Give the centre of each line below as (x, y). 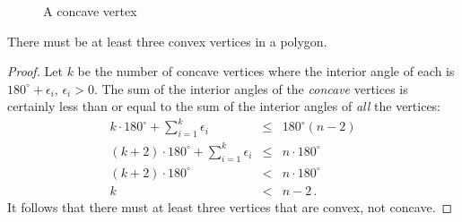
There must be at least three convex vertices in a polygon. (167, 41)
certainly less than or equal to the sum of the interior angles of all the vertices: (224, 106)
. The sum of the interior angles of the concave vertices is (251, 88)
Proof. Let (35, 71)
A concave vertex (90, 11)
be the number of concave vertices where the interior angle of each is (266, 71)
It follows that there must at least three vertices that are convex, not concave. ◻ (230, 206)
